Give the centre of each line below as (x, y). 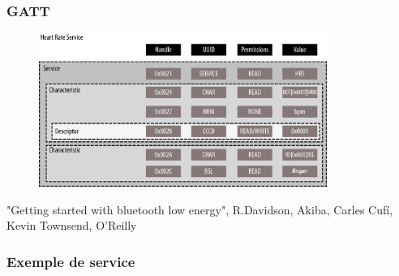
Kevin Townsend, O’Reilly (72, 225)
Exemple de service (71, 261)
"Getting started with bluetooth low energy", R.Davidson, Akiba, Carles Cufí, (200, 209)
